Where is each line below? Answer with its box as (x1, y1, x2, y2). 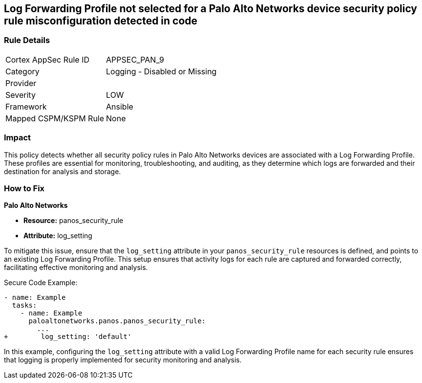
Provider (5, 78, 37, 88)
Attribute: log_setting (23, 231, 92, 240)
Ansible (106, 101, 133, 112)
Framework (5, 101, 47, 112)
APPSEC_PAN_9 (106, 54, 164, 65)
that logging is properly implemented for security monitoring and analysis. (4, 356, 242, 364)
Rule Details (4, 35, 50, 45)
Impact (4, 133, 31, 143)
